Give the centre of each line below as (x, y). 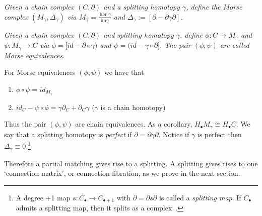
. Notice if (174, 134)
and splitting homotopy (139, 34)
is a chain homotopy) (133, 107)
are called (235, 45)
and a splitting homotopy (142, 7)
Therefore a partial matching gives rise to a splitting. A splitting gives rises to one (131, 163)
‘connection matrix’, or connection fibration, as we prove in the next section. (122, 173)
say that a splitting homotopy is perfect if (68, 134)
